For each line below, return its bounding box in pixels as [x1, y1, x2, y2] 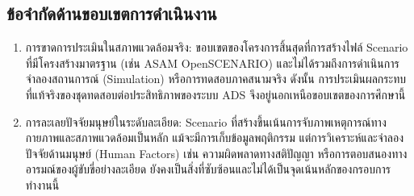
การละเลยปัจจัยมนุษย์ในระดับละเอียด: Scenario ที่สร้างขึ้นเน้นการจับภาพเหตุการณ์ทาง [25, 113, 387, 130]
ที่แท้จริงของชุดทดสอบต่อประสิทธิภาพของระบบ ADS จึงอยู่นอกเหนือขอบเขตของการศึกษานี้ [25, 85, 406, 102]
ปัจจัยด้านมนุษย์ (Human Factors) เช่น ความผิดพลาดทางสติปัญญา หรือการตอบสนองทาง [25, 144, 408, 161]
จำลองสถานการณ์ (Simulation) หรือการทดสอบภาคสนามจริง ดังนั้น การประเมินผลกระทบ [25, 70, 406, 87]
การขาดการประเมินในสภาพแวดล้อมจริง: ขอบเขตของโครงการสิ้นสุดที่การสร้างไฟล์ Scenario [25, 39, 408, 56]
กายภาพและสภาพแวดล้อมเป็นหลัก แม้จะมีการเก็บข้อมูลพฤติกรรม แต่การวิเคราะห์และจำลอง [25, 129, 404, 146]
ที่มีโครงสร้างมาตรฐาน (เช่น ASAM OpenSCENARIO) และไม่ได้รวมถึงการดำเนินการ [25, 54, 399, 71]
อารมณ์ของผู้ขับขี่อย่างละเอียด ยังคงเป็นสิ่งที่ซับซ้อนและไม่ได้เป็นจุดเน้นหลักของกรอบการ [25, 161, 391, 177]
